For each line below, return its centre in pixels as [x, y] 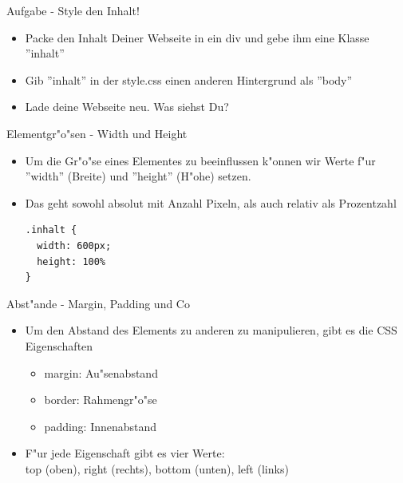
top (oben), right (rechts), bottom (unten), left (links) [157, 468]
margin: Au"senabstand [101, 372]
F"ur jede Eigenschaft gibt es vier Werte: [125, 453]
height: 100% [71, 261]
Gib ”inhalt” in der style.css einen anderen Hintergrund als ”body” [189, 79]
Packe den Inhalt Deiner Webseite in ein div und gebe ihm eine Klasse [197, 37]
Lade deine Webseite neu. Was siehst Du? [127, 107]
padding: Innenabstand [101, 426]
